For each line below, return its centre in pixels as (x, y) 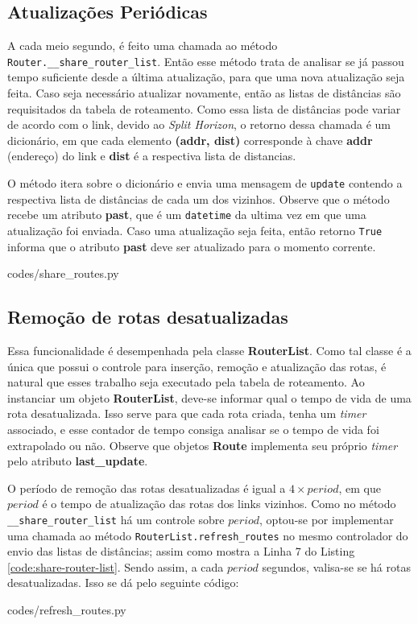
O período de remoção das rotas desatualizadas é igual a (147, 488)
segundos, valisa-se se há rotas (336, 566)
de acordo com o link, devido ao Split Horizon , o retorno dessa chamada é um (199, 124)
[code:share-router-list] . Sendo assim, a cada (116, 566)
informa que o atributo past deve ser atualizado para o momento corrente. (192, 246)
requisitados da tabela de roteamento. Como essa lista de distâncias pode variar (204, 108)
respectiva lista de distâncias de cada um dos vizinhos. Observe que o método (199, 198)
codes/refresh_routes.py (67, 610)
